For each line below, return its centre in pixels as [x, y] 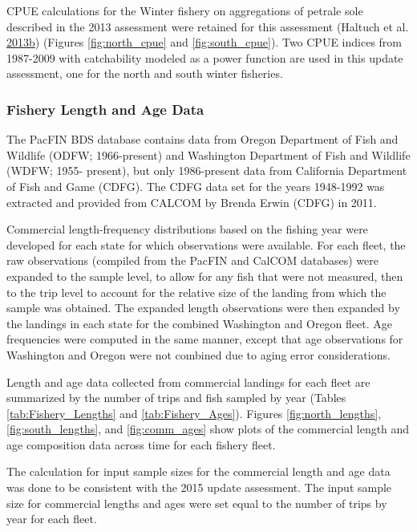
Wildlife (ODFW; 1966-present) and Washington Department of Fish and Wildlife [208, 154]
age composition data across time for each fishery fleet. [141, 444]
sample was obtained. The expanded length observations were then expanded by [203, 308]
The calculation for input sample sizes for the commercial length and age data [198, 471]
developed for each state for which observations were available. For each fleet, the [206, 244]
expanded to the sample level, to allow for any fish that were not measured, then [205, 276]
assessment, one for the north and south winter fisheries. [145, 73]
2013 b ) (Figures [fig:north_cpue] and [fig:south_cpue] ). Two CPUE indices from [204, 42]
